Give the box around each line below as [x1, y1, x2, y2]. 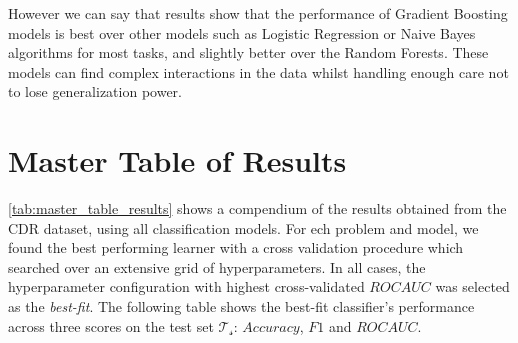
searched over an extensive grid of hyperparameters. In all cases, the [8, 256, 426, 277]
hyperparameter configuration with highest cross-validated [8, 276, 365, 297]
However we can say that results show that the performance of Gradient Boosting [8, 3, 508, 23]
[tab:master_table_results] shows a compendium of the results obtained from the [8, 198, 507, 219]
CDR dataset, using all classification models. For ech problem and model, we [8, 217, 479, 238]
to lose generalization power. [8, 81, 182, 102]
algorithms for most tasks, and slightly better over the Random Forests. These [8, 42, 489, 63]
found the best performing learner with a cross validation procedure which [8, 237, 464, 258]
